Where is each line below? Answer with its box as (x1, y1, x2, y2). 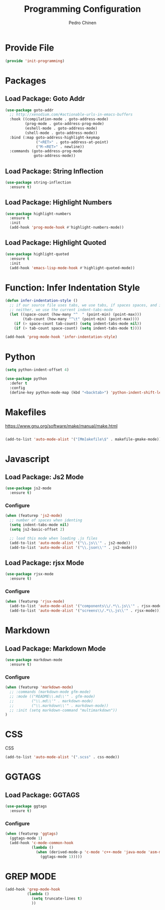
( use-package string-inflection (5, 180, 71, 185)
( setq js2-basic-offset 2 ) (9, 527, 65, 532)
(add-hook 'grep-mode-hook (5, 887, 60, 892)
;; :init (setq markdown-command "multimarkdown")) (9, 708, 118, 713)
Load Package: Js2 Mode (5, 473, 84, 481)
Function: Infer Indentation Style (5, 282, 140, 293)
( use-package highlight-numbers (5, 211, 71, 216)
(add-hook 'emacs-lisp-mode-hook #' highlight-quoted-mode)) (9, 265, 135, 270)
